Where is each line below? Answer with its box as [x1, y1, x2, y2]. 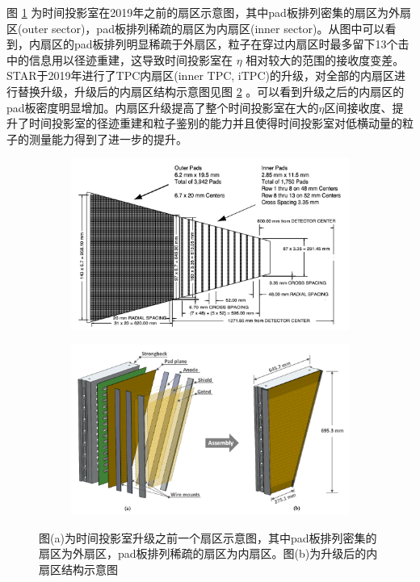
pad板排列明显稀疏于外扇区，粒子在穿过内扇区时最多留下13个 [73, 36, 398, 52]
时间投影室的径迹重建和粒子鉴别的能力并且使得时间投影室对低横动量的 [28, 115, 402, 132]
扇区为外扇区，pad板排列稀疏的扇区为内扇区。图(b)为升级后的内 [39, 545, 378, 562]
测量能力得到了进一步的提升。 [28, 130, 187, 147]
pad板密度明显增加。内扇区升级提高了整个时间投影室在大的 [6, 98, 319, 115]
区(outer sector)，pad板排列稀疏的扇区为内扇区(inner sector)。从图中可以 [6, 19, 385, 36]
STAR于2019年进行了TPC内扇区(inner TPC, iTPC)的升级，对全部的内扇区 [6, 67, 394, 84]
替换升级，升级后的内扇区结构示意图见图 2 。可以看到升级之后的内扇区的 [17, 82, 405, 99]
